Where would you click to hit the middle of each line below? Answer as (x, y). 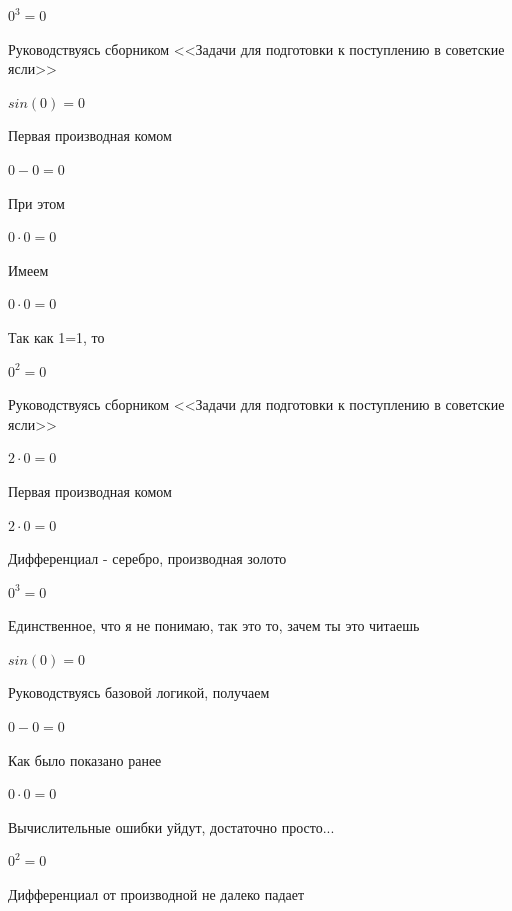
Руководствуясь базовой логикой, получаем (139, 692)
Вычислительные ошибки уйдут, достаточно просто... (171, 826)
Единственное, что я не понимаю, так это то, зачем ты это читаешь (214, 625)
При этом (36, 202)
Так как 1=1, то (56, 336)
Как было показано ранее (85, 759)
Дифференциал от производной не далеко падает (156, 894)
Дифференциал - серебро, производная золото (147, 558)
